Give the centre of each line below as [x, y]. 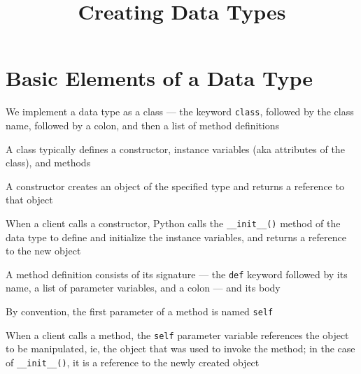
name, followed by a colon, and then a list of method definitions [143, 125]
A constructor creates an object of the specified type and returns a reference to [175, 186]
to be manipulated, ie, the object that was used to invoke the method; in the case [180, 348]
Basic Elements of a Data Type [159, 78]
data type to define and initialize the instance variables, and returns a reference [176, 237]
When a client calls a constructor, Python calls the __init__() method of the [173, 223]
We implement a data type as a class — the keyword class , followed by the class [180, 112]
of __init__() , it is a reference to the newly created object [133, 362]
